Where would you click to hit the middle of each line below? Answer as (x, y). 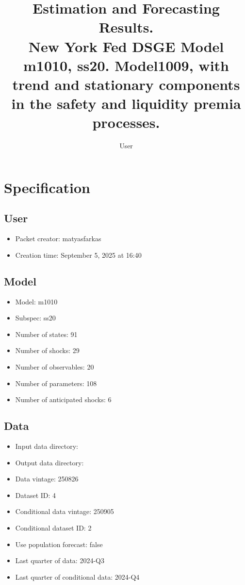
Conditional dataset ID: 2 (53, 527)
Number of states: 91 (46, 334)
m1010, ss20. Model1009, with (126, 65)
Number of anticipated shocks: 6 (63, 399)
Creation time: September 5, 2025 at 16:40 (78, 255)
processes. (126, 122)
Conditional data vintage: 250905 (65, 511)
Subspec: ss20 (35, 318)
